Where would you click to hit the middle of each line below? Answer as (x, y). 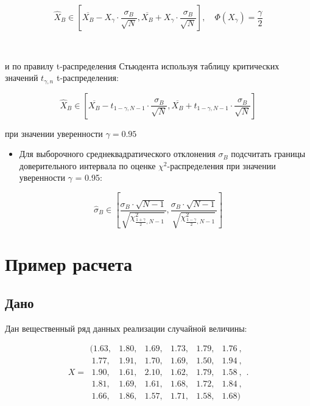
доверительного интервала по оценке (87, 165)
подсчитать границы (268, 154)
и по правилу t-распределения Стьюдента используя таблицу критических (142, 65)
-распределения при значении (221, 165)
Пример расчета (69, 264)
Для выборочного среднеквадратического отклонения (117, 154)
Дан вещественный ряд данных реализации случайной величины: (126, 328)
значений (22, 78)
